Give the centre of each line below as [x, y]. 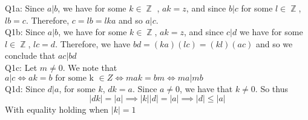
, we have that [206, 88]
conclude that [30, 55]
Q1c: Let [21, 67]
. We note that [90, 67]
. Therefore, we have [93, 43]
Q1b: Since [25, 32]
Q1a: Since [25, 8]
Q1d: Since [25, 88]
